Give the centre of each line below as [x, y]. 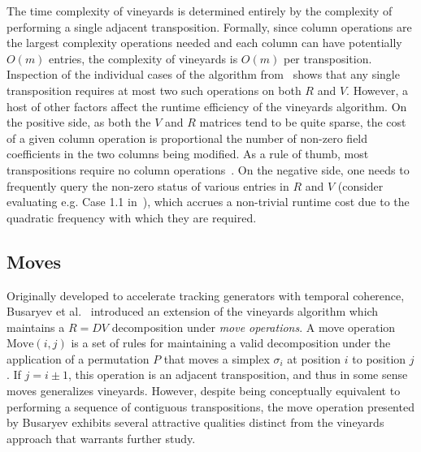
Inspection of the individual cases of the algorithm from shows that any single [203, 74]
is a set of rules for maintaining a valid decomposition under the [231, 343]
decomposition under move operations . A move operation [254, 327]
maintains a [36, 327]
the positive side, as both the [79, 122]
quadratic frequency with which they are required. [132, 217]
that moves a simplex [217, 358]
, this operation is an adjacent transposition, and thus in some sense [238, 375]
